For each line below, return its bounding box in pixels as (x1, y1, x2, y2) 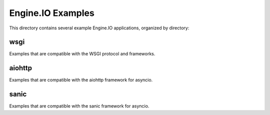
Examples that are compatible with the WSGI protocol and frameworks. (9, 51, 155, 57)
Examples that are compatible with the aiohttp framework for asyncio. (9, 77, 153, 83)
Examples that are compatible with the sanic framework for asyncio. (9, 103, 149, 109)
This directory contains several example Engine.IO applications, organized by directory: (9, 25, 189, 31)
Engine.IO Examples (9, 7, 94, 18)
